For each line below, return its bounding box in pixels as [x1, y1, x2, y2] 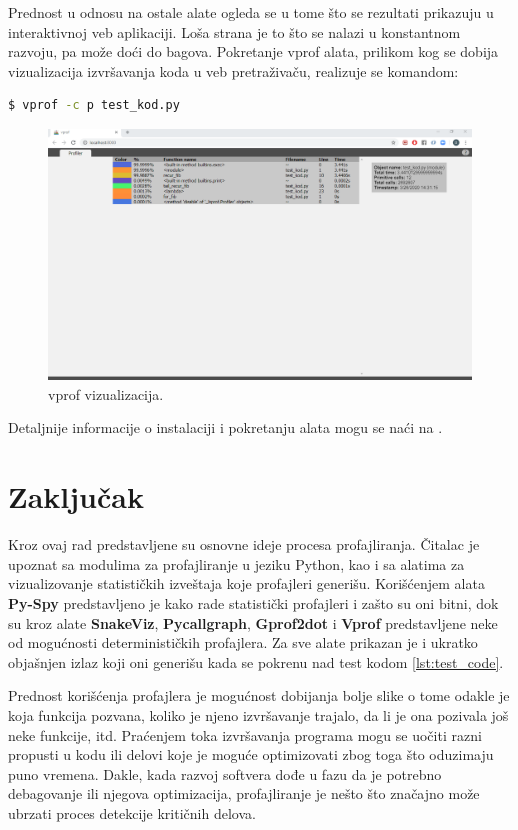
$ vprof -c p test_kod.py [8, 98, 180, 113]
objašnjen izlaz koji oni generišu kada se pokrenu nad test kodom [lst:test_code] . [8, 651, 504, 672]
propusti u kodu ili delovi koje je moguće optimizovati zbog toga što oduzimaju [8, 744, 494, 765]
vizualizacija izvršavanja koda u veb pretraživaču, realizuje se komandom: [8, 60, 459, 81]
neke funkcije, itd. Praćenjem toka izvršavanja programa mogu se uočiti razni [8, 724, 482, 745]
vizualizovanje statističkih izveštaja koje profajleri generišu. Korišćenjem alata [8, 573, 485, 594]
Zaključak [8, 476, 144, 517]
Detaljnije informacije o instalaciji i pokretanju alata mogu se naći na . [8, 417, 443, 438]
